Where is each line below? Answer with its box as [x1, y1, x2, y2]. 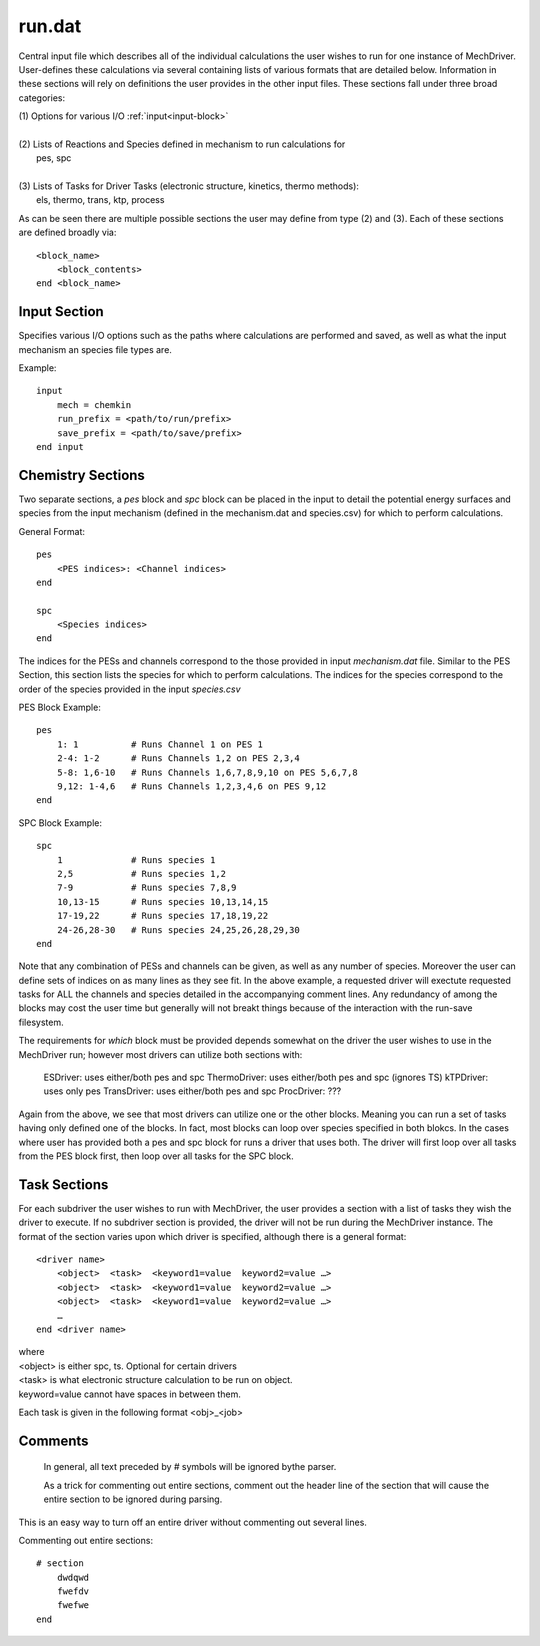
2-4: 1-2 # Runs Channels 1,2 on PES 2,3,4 [56, 753, 300, 764]
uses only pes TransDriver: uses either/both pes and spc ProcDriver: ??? [43, 1085, 342, 1097]
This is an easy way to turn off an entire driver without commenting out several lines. [18, 1516, 367, 1528]
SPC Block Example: [18, 816, 102, 829]
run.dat [18, 15, 82, 37]
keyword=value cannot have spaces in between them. [18, 1388, 242, 1400]
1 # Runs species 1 [56, 854, 216, 865]
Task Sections [18, 1176, 109, 1193]
